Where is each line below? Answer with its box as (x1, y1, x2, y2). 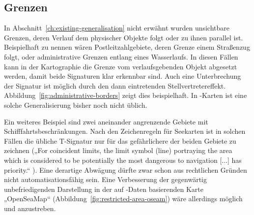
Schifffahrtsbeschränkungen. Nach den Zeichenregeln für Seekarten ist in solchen (4, 126, 246, 136)
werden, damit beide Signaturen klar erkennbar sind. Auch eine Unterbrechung (4, 71, 241, 81)
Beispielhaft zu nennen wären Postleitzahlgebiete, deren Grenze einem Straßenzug (4, 42, 250, 52)
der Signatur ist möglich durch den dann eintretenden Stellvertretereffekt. (4, 80, 226, 91)
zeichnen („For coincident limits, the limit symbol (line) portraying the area (4, 145, 232, 155)
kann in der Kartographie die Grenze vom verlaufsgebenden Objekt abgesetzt (4, 61, 237, 71)
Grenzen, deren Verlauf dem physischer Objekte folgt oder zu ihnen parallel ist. (4, 32, 243, 42)
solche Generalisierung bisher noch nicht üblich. (4, 99, 147, 110)
